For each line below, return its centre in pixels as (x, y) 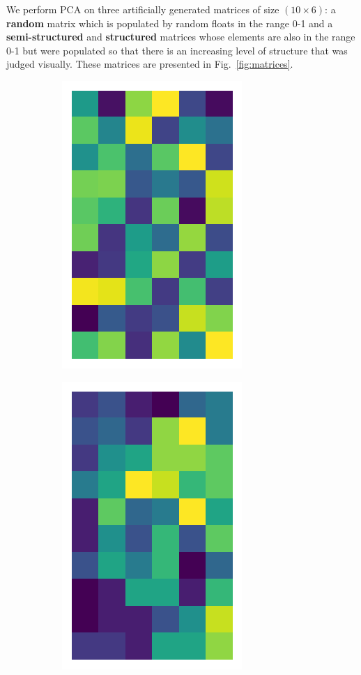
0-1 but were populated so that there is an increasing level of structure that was (177, 50)
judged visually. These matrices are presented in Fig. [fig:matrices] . (150, 64)
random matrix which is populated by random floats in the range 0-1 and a (170, 23)
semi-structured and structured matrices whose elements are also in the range (181, 37)
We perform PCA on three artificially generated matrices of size (143, 9)
